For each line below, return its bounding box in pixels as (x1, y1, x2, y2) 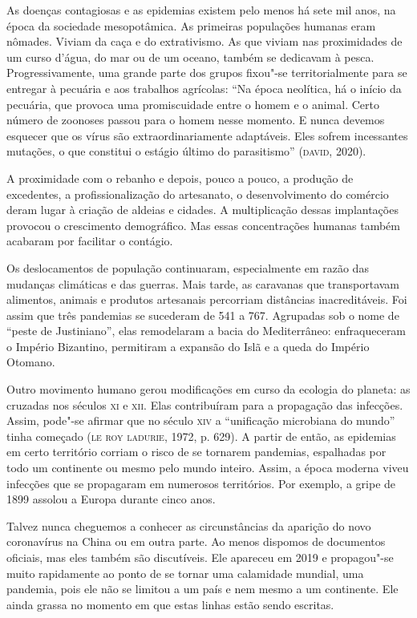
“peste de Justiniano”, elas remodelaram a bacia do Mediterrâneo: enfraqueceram (6, 322, 407, 339)
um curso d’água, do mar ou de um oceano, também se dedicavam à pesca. (6, 48, 374, 65)
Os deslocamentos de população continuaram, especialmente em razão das (6, 259, 369, 276)
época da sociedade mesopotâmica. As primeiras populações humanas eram (6, 17, 376, 34)
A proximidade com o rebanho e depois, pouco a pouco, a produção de (6, 169, 354, 186)
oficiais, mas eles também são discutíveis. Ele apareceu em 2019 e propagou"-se (6, 549, 394, 565)
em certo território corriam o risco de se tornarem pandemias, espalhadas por (6, 443, 387, 460)
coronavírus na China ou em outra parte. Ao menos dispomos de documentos (6, 533, 386, 550)
